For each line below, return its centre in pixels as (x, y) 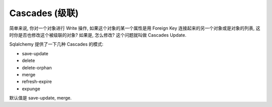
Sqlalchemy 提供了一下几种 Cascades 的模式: (56, 44)
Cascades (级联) (44, 13)
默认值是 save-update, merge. (41, 98)
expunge (31, 88)
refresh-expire (37, 82)
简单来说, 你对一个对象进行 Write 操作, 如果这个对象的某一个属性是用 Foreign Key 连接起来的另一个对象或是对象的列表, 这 (135, 28)
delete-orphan (37, 67)
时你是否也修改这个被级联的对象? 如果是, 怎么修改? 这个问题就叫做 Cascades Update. (98, 35)
